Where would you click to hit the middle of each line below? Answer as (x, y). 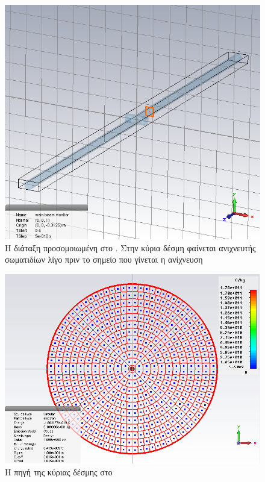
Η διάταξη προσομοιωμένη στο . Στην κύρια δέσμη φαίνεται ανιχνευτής (130, 247)
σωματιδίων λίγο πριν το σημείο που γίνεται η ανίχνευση (104, 259)
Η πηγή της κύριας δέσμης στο (59, 472)
